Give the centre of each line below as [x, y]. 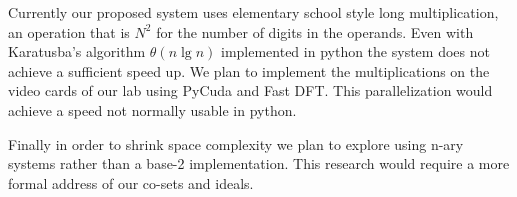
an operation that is [69, 31]
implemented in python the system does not [355, 51]
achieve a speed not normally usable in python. [152, 109]
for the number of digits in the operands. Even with [315, 31]
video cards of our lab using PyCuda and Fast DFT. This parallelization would [250, 90]
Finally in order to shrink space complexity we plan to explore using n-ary [236, 143]
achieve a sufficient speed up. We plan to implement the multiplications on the [249, 70]
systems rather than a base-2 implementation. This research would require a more [259, 163]
